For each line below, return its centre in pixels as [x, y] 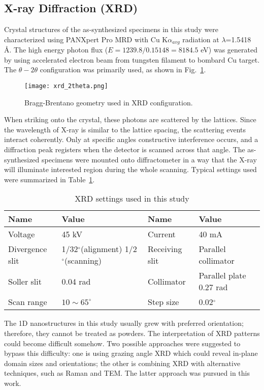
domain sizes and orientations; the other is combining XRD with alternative [122, 363]
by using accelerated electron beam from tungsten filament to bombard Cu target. [132, 59]
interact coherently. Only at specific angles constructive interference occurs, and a [131, 139]
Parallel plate [222, 275]
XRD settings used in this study [132, 199]
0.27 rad [213, 287]
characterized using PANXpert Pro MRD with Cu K [86, 39]
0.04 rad [76, 281]
